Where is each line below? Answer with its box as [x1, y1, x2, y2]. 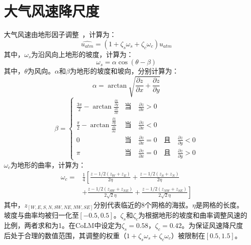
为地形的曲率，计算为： [10, 159, 86, 170]
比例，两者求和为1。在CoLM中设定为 [4, 220, 122, 230]
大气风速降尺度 [4, 1, 100, 21]
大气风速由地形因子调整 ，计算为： [4, 29, 116, 39]
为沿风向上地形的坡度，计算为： [31, 49, 134, 59]
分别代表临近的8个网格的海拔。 [93, 199, 193, 209]
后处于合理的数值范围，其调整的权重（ [4, 230, 126, 240]
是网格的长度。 [196, 199, 244, 209]
